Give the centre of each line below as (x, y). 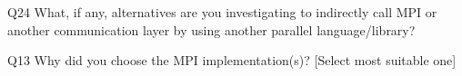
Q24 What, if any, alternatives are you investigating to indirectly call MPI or (222, 12)
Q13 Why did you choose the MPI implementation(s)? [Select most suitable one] (232, 60)
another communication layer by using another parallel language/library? (211, 29)
